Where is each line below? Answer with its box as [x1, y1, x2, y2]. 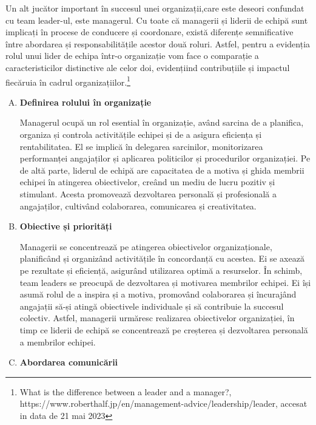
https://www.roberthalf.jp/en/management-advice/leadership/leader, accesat [19, 397, 308, 410]
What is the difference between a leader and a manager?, [19, 385, 232, 398]
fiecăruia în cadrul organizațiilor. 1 [5, 73, 130, 88]
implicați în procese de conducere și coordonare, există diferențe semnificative [5, 25, 294, 38]
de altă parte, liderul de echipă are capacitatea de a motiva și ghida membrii [19, 163, 304, 176]
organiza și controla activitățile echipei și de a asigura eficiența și [19, 128, 262, 140]
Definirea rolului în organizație [19, 95, 152, 108]
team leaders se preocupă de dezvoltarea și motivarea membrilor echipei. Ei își [19, 276, 311, 288]
